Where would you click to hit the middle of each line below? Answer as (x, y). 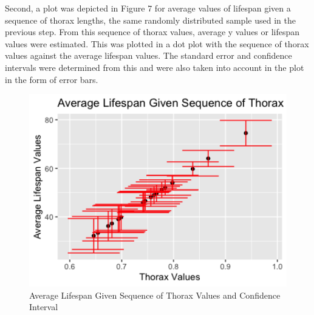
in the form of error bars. (52, 79)
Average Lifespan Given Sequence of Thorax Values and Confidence (155, 295)
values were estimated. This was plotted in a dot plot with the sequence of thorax (157, 43)
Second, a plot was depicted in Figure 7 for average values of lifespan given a (148, 8)
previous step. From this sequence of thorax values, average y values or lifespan (152, 32)
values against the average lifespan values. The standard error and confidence (148, 55)
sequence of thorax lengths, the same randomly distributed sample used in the (150, 20)
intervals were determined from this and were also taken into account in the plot (155, 67)
